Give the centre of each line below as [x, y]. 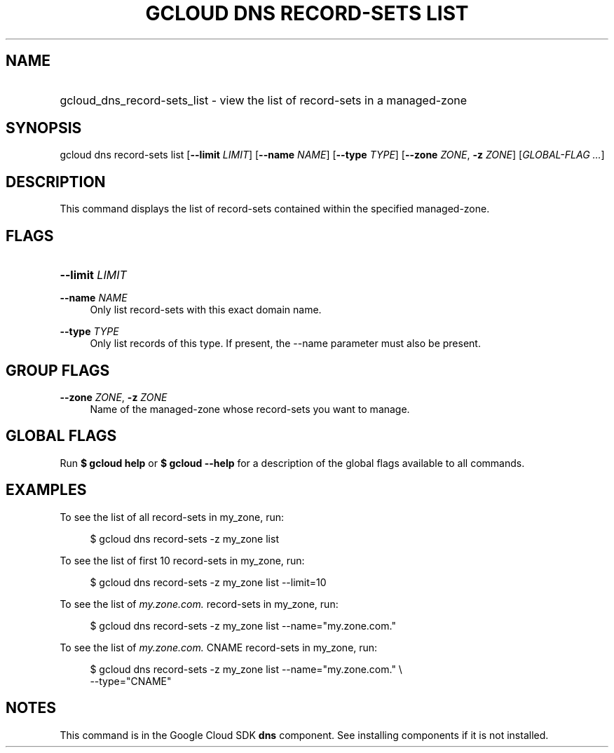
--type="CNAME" [131, 681]
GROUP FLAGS [58, 370]
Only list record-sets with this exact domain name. [206, 310]
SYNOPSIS [44, 128]
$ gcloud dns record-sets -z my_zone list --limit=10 [208, 582]
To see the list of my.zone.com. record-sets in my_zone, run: [199, 604]
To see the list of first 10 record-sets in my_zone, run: [182, 560]
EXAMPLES [46, 490]
